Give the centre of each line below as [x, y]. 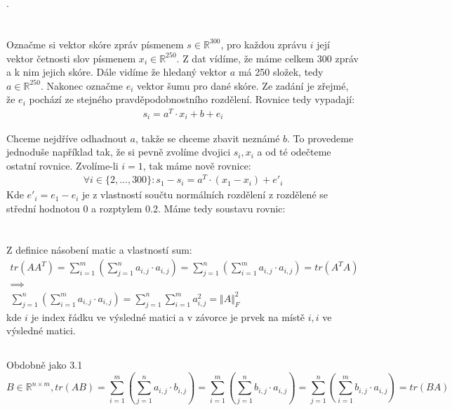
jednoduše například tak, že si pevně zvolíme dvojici [119, 152]
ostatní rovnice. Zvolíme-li [62, 165]
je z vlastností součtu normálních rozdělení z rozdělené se [205, 194]
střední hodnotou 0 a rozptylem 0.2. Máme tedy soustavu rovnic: [146, 208]
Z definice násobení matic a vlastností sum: [99, 249]
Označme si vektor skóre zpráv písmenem [95, 44]
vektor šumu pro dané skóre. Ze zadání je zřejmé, [242, 85]
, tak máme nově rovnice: [197, 165]
